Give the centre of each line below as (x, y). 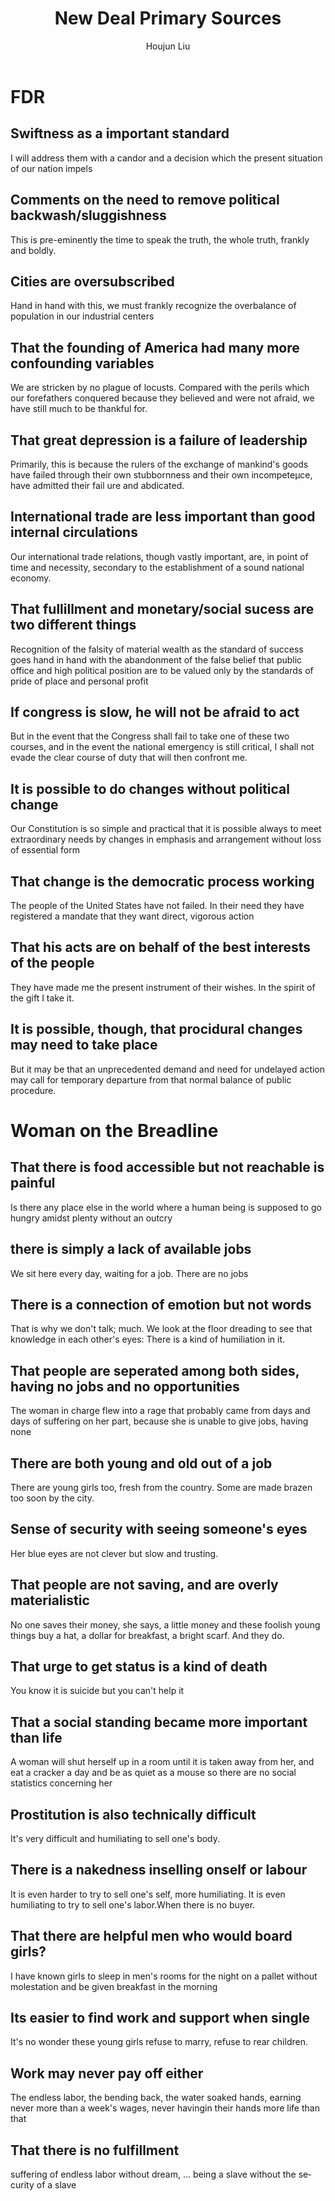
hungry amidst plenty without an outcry (91, 1218)
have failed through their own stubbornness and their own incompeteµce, (161, 475)
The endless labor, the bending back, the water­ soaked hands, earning (156, 2098)
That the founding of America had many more (155, 347)
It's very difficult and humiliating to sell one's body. (115, 1838)
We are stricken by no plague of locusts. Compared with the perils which (160, 388)
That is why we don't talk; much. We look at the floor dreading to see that (161, 1329)
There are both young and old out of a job (141, 1463)
